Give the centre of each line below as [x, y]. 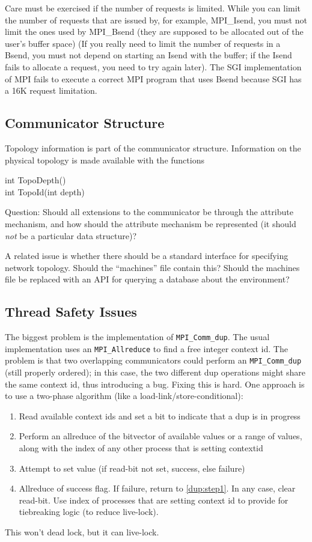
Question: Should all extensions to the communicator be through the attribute [149, 212]
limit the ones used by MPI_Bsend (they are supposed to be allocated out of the [154, 32]
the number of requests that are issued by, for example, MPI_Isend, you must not [156, 20]
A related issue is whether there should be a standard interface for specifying [147, 256]
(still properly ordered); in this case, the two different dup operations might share [155, 372]
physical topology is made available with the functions [105, 160]
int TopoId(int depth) [45, 191]
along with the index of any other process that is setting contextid [141, 448]
